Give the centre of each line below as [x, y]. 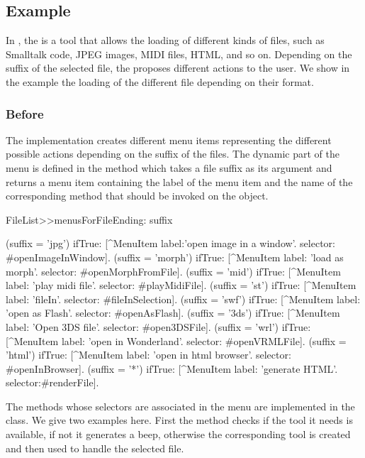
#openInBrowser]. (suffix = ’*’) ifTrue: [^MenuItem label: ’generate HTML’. [172, 368]
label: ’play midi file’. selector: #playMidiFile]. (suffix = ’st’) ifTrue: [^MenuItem [181, 285]
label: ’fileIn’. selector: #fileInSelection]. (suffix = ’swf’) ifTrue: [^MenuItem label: [183, 299]
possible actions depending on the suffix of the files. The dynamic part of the [173, 154]
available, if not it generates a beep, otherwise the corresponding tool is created [178, 434]
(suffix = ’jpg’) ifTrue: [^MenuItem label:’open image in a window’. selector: [170, 243]
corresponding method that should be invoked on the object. [137, 196]
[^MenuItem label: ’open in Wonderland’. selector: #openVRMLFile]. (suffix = [176, 340]
